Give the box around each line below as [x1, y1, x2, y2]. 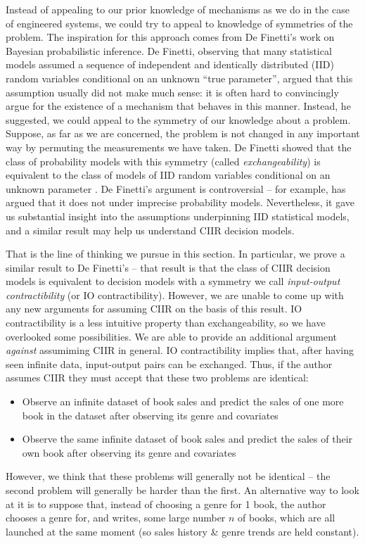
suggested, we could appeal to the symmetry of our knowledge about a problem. [6, 112, 351, 127]
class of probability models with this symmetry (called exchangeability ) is [6, 153, 321, 168]
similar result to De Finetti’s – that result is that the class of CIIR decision [6, 260, 331, 274]
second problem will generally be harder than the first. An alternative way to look [6, 483, 359, 497]
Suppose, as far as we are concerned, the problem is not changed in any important [6, 126, 360, 141]
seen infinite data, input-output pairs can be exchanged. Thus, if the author [6, 356, 333, 371]
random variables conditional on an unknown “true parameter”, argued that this [6, 70, 353, 85]
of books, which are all [238, 510, 335, 525]
